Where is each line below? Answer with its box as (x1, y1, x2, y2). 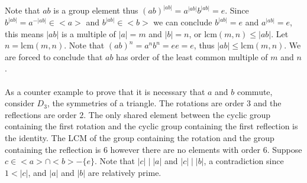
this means (5, 27, 44, 40)
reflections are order (5, 108, 77, 120)
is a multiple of (62, 27, 116, 40)
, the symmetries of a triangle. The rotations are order (47, 97, 244, 109)
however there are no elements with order (110, 143, 261, 155)
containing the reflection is (5, 143, 101, 155)
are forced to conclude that (5, 50, 103, 63)
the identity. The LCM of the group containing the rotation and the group (5, 131, 274, 143)
